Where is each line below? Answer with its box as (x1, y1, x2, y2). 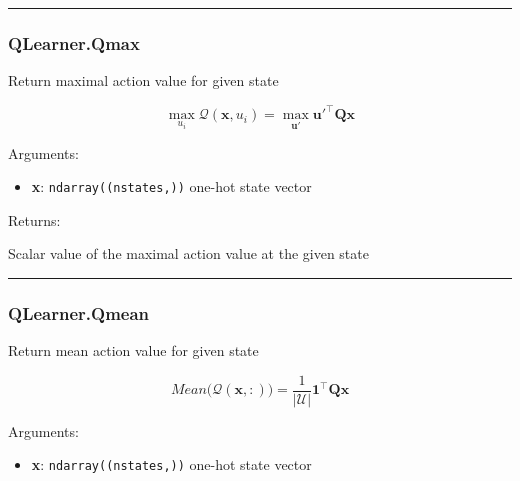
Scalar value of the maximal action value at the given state (8, 243, 369, 264)
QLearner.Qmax (8, 30, 140, 55)
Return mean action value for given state (8, 340, 259, 361)
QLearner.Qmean (8, 300, 150, 325)
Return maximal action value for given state (8, 70, 279, 91)
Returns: (8, 209, 61, 230)
